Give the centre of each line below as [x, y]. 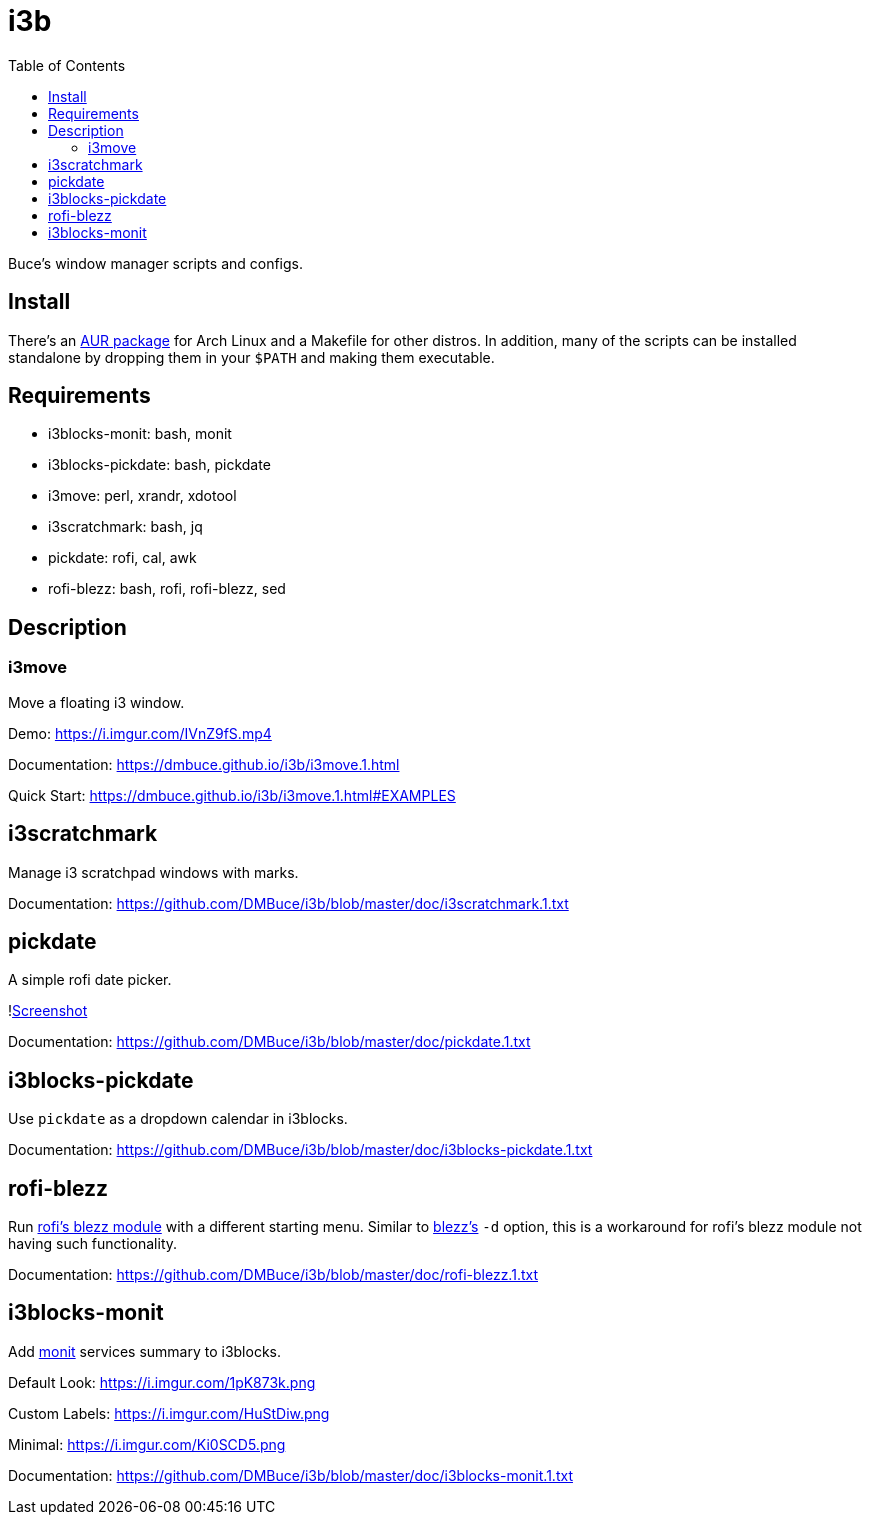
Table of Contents [67, 65]
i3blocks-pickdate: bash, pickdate [159, 465]
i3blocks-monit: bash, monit [140, 434]
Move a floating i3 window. [96, 702]
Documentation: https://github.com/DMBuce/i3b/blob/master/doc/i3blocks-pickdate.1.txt [300, 1150]
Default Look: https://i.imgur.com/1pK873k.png [162, 1382]
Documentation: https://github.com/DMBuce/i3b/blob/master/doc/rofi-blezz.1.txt [273, 1275]
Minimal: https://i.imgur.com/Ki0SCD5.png [147, 1444]
